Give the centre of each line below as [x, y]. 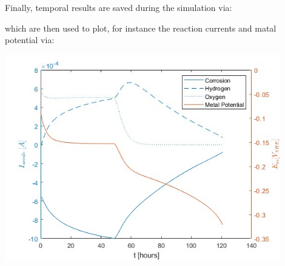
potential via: [30, 40]
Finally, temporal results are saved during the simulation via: [119, 7]
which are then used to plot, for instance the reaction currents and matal [141, 28]
